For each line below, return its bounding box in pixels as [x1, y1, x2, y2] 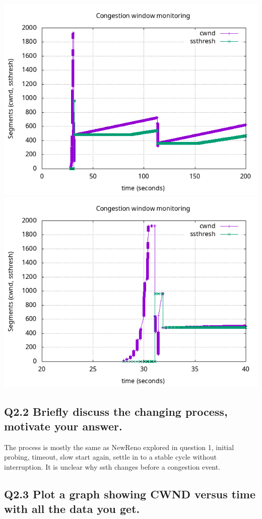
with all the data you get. [4, 501, 140, 516]
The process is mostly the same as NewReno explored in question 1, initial [4, 441, 234, 452]
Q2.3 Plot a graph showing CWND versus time [4, 486, 255, 501]
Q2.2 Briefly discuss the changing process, [4, 403, 228, 419]
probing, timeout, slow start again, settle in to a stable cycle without [4, 452, 217, 462]
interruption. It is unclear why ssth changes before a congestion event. [4, 461, 221, 472]
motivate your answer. [4, 418, 122, 433]
